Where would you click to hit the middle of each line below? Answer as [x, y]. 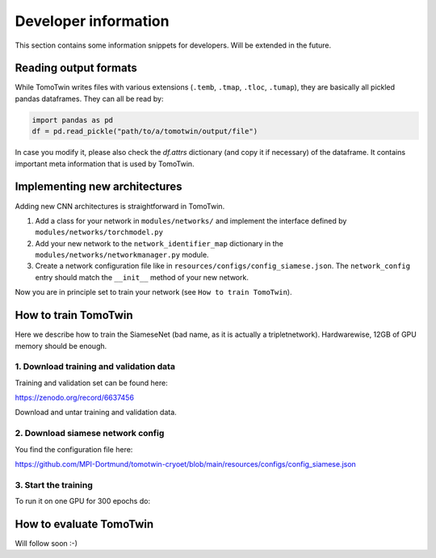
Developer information [92, 21]
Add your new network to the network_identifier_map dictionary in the [159, 243]
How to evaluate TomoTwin [84, 524]
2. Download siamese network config [90, 434]
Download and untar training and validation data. [96, 413]
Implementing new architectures [99, 187]
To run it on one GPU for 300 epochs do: [83, 501]
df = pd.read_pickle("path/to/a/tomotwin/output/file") [145, 132]
